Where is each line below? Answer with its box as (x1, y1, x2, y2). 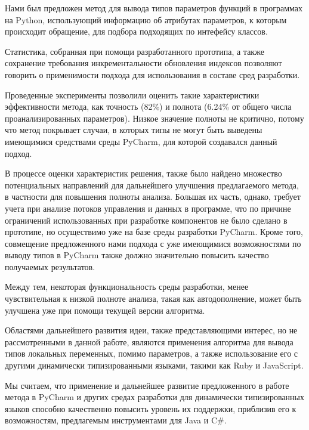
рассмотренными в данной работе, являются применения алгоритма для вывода (5, 335, 293, 348)
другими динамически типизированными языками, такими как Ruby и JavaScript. (5, 359, 304, 372)
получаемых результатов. (5, 260, 95, 273)
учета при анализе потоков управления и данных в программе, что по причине (5, 202, 291, 214)
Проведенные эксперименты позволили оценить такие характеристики (5, 88, 259, 101)
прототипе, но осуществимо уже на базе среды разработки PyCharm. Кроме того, (5, 225, 304, 238)
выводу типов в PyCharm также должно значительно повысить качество (5, 249, 269, 261)
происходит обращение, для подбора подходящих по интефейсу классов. (5, 25, 268, 38)
